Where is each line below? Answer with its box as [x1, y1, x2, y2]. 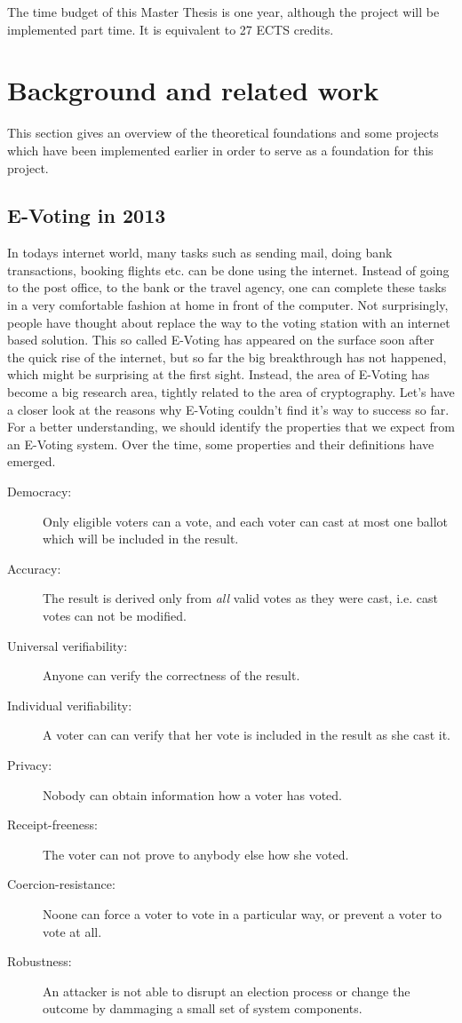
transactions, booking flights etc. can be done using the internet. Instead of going [7, 260, 450, 279]
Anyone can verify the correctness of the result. [43, 666, 300, 685]
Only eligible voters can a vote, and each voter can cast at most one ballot [43, 511, 449, 530]
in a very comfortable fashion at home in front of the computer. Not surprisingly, [7, 296, 449, 314]
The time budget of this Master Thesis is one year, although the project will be [7, 3, 440, 20]
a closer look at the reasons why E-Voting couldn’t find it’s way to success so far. [7, 400, 450, 418]
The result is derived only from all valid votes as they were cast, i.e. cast [43, 589, 438, 607]
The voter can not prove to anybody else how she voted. [43, 845, 349, 863]
